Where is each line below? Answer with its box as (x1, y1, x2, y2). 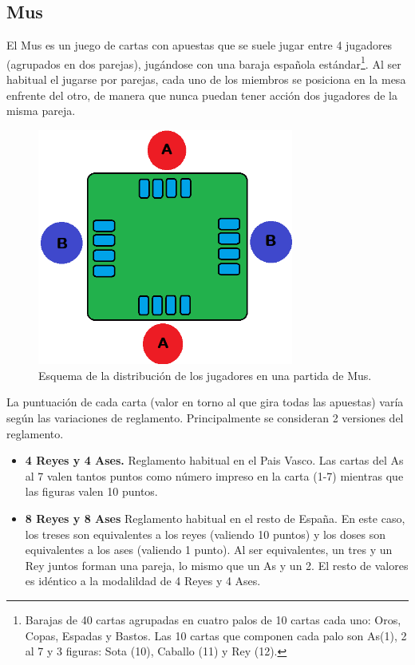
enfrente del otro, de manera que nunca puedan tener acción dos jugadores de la (6, 86, 397, 103)
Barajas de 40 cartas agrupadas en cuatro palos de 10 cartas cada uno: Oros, (25, 611, 401, 627)
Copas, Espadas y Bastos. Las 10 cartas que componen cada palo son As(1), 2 (25, 627, 407, 643)
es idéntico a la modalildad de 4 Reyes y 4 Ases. (25, 572, 261, 589)
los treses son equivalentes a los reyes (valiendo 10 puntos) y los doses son (25, 525, 386, 542)
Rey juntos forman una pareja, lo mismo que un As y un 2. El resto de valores (25, 556, 409, 573)
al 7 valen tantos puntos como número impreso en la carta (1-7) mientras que (25, 467, 404, 484)
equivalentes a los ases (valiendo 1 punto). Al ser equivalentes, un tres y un (25, 541, 393, 558)
